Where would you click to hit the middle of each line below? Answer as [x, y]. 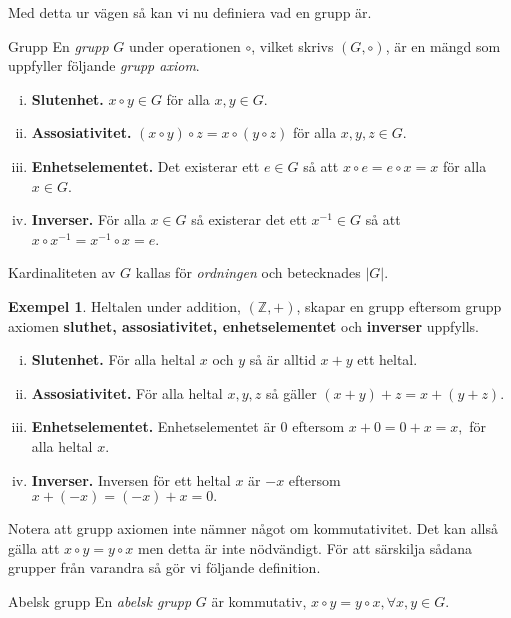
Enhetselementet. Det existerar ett [145, 165]
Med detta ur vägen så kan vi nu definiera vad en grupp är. [190, 12]
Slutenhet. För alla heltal [113, 359]
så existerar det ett [249, 219]
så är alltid [282, 359]
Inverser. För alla [88, 219]
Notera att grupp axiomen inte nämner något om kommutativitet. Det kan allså [253, 528]
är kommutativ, [259, 600]
